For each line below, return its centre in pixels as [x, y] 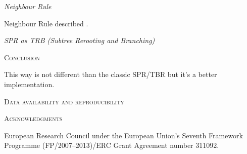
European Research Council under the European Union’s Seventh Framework [124, 135]
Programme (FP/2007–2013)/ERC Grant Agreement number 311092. [112, 145]
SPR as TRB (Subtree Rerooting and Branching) [80, 40]
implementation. [29, 84]
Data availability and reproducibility [64, 101]
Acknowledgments [33, 118]
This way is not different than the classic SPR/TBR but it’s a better [111, 74]
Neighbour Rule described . [46, 23]
